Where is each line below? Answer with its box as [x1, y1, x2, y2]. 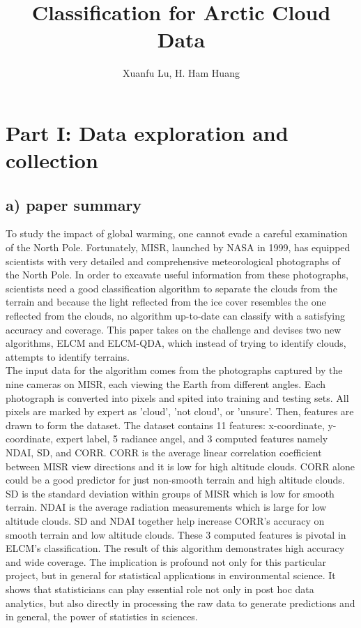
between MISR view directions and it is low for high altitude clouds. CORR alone [6, 458, 355, 473]
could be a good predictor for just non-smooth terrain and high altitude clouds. [6, 472, 345, 487]
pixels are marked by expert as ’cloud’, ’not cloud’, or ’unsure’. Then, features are [6, 404, 354, 419]
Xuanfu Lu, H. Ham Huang [123, 66, 240, 80]
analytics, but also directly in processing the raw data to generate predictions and [6, 595, 355, 610]
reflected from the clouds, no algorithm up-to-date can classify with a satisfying [6, 308, 346, 323]
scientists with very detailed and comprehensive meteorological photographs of [6, 253, 341, 268]
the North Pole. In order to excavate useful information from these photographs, [6, 267, 348, 282]
